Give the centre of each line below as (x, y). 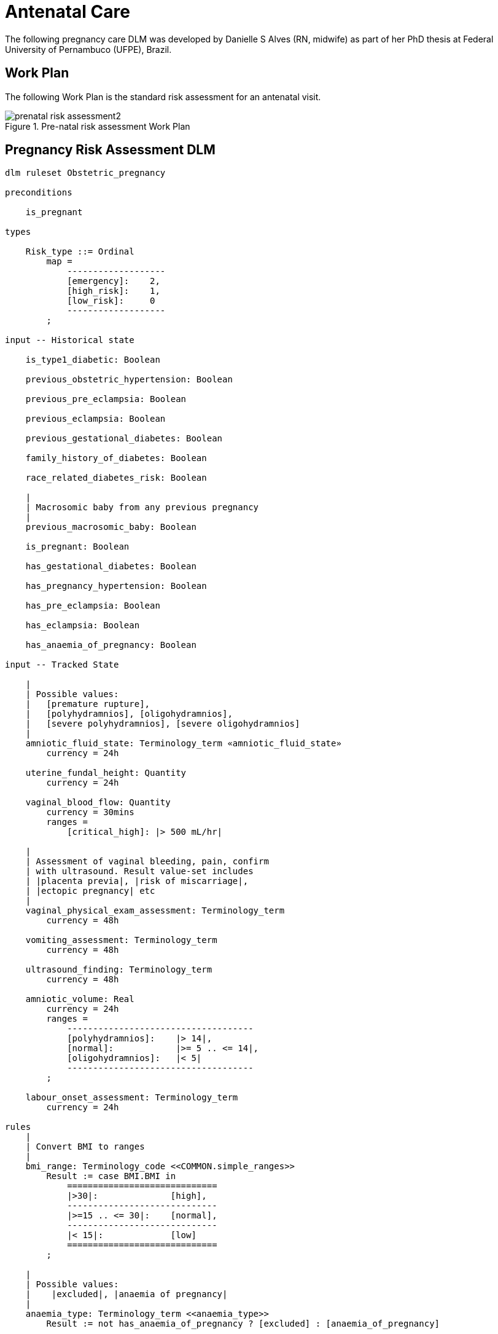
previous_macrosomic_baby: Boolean (111, 527)
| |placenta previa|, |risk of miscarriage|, (137, 881)
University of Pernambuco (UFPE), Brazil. (88, 49)
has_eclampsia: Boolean (83, 626)
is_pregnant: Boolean (77, 547)
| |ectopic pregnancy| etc (90, 891)
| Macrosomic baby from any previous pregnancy (142, 507)
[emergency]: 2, (114, 281)
